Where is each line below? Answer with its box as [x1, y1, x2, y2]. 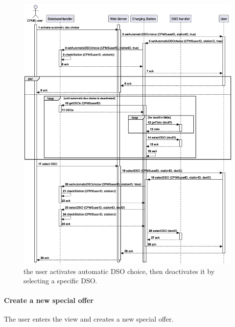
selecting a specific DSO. [23, 275, 97, 286]
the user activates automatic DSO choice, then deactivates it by [23, 266, 215, 276]
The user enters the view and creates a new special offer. [4, 313, 174, 324]
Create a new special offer [4, 295, 94, 305]
